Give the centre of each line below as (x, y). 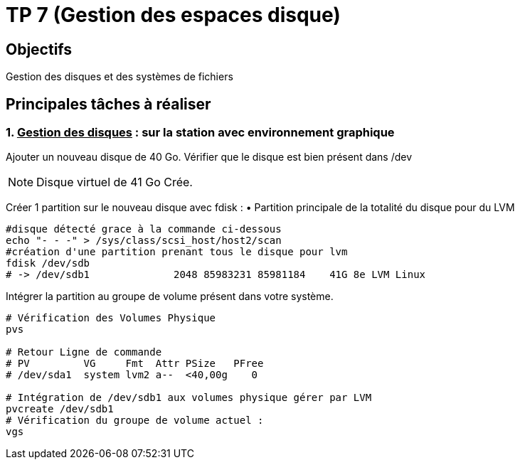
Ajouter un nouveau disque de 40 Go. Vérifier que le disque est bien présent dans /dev (209, 157)
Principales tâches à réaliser (108, 104)
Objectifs (39, 49)
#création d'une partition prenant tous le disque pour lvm (177, 252)
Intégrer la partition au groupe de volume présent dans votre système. (170, 296)
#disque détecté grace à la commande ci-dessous (144, 229)
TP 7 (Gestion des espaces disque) (173, 15)
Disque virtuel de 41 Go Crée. (115, 182)
